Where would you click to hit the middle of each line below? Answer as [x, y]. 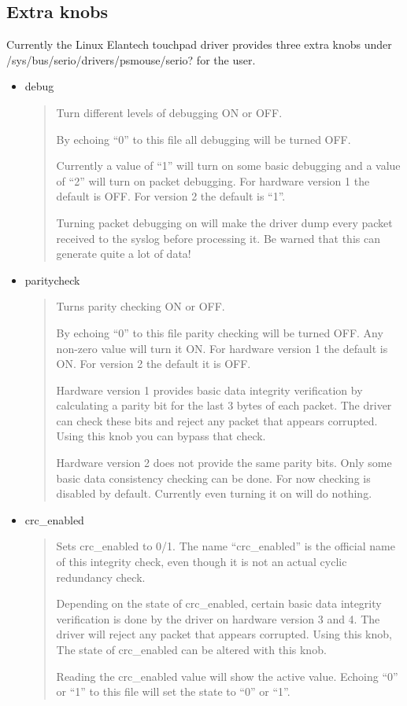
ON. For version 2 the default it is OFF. [154, 364]
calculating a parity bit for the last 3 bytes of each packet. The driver [224, 405]
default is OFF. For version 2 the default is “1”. [171, 196]
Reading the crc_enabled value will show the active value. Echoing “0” [227, 676]
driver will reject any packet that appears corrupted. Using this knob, [224, 634]
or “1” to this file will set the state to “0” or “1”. [173, 691]
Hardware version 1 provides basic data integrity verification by [209, 390]
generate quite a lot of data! [124, 254]
